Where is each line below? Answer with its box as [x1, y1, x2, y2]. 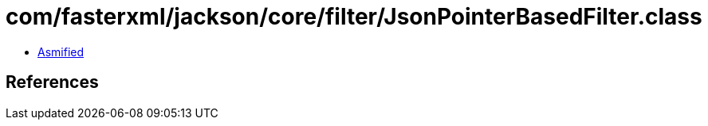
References [6, 72, 99, 93]
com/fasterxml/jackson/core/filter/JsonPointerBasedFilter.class [6, 3, 702, 30]
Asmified [37, 44, 85, 59]
